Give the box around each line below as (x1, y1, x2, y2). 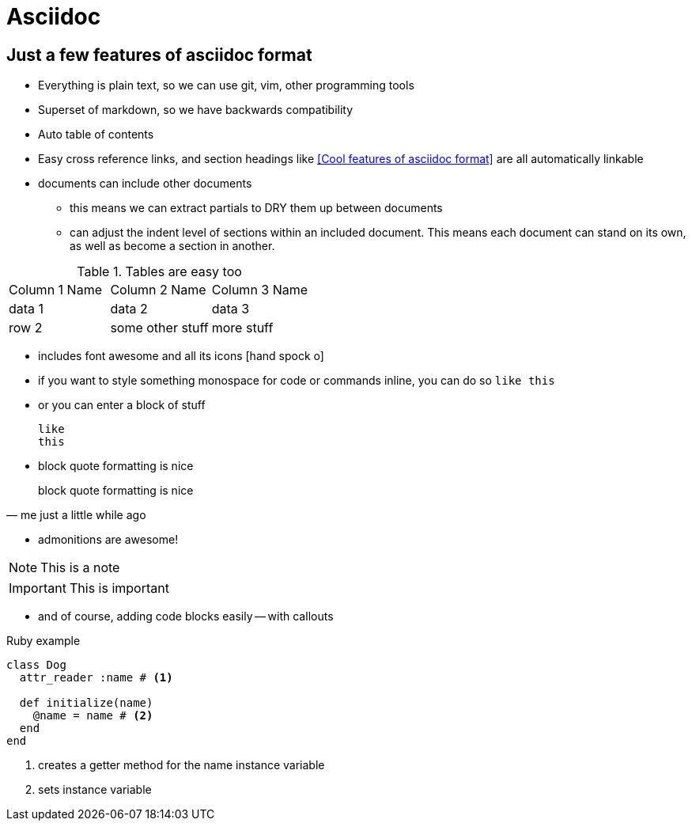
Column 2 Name (110, 282, 206, 298)
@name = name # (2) (32, 709, 153, 723)
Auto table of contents (38, 127, 154, 142)
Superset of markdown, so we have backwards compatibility (38, 103, 354, 117)
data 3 (211, 301, 250, 317)
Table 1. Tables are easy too (77, 264, 242, 280)
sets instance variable (38, 783, 152, 797)
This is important (69, 580, 169, 597)
